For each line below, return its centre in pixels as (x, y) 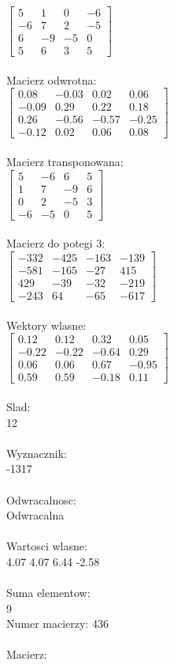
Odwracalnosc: (41, 499)
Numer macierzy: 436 (57, 623)
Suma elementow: (48, 593)
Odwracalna (35, 515)
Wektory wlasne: (46, 325)
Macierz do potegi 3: (56, 243)
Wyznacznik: (37, 453)
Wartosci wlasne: (47, 546)
